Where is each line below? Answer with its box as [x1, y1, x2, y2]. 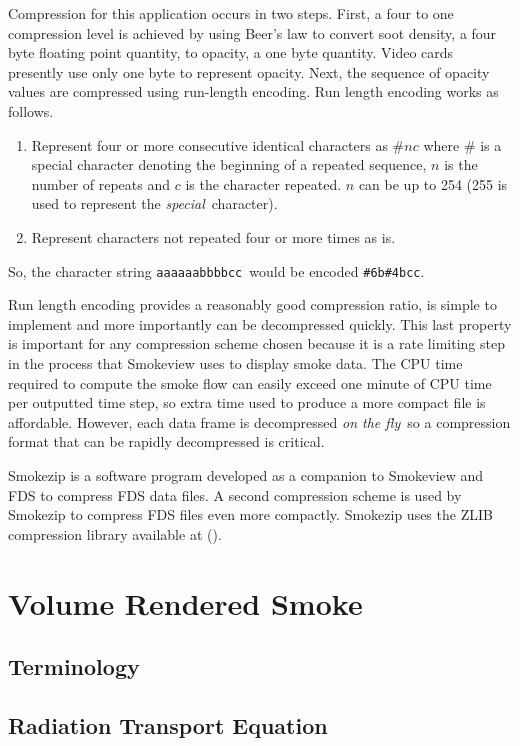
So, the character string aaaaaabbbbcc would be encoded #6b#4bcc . [8, 260, 425, 281]
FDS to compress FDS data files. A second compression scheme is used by [8, 484, 462, 505]
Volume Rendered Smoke [8, 582, 363, 623]
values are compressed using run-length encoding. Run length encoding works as [8, 81, 499, 102]
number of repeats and [31, 173, 171, 194]
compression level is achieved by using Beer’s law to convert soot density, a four [8, 22, 497, 43]
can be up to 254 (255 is [358, 173, 508, 194]
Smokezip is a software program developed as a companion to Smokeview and [8, 464, 484, 485]
